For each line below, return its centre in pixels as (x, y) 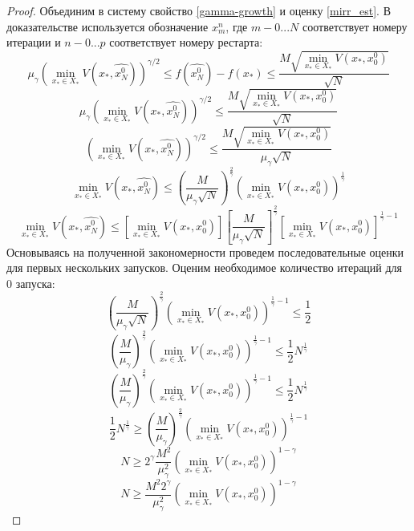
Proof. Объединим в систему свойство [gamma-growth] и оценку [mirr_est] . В (199, 10)
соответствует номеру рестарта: (186, 42)
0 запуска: (31, 283)
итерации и (34, 42)
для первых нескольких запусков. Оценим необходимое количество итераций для (205, 268)
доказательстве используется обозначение (108, 26)
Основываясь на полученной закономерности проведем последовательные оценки (205, 251)
